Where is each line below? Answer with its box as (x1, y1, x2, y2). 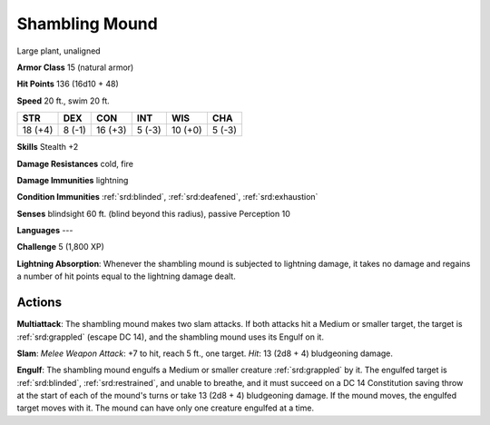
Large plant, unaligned (16, 45, 101, 56)
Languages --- (16, 225, 73, 236)
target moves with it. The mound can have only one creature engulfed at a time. (16, 402, 315, 413)
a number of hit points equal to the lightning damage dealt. (16, 271, 236, 282)
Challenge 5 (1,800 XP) (16, 242, 104, 252)
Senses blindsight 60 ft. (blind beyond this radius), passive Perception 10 (16, 208, 290, 219)
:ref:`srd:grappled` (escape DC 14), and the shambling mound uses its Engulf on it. (16, 331, 324, 342)
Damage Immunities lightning (16, 174, 129, 185)
